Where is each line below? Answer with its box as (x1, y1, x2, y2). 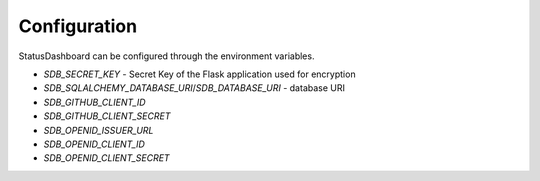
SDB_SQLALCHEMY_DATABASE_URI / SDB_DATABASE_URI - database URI (43, 82, 345, 94)
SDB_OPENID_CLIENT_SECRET (43, 152, 170, 164)
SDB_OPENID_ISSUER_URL (43, 124, 154, 136)
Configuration (18, 15, 138, 37)
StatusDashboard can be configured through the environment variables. (18, 50, 315, 62)
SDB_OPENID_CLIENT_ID (43, 138, 145, 150)
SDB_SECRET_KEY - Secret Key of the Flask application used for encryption (43, 68, 356, 80)
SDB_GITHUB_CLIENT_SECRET (43, 110, 171, 122)
